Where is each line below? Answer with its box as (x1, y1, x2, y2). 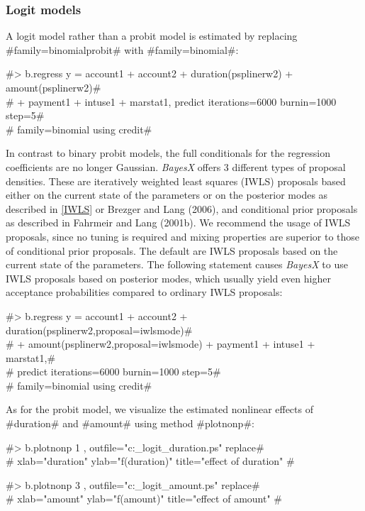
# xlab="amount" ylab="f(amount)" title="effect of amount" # (6, 491, 282, 506)
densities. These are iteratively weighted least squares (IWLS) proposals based (6, 173, 346, 188)
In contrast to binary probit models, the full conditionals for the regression (6, 145, 330, 160)
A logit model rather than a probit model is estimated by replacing (6, 28, 298, 43)
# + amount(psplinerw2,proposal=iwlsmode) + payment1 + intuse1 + (6, 336, 315, 351)
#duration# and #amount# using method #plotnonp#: (6, 416, 254, 431)
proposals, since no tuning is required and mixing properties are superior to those (6, 229, 360, 243)
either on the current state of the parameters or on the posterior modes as (6, 187, 328, 202)
